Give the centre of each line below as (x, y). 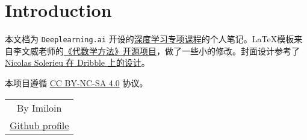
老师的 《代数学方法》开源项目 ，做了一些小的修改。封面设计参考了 (169, 50)
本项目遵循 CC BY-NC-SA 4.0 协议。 (76, 82)
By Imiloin (39, 107)
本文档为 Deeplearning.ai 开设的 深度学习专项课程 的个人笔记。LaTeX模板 (150, 39)
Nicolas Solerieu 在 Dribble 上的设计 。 (77, 62)
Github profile (39, 125)
